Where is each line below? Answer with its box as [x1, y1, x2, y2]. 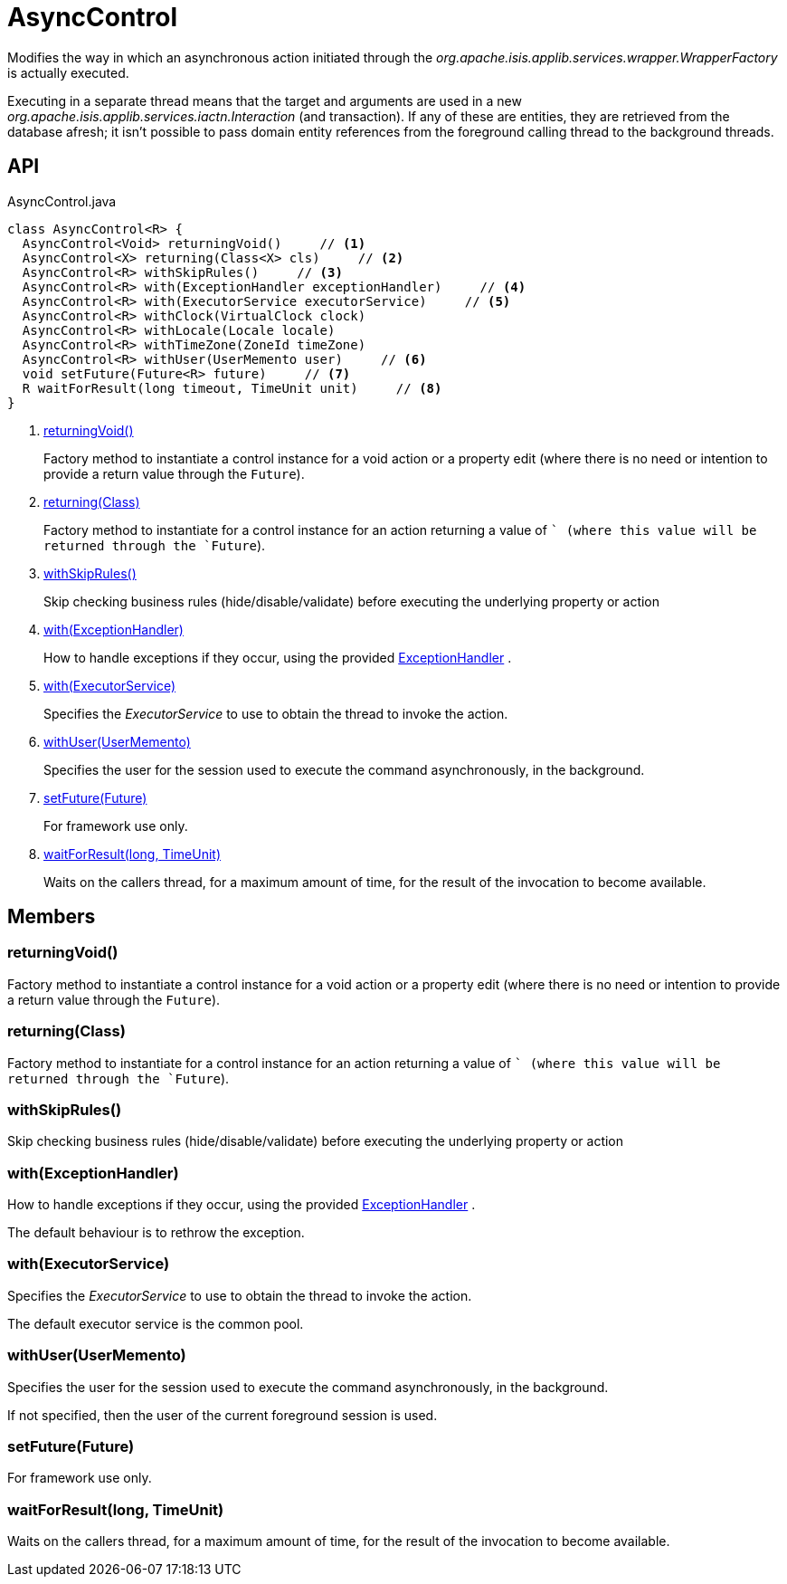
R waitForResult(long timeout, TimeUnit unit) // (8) [22, 380, 442, 396]
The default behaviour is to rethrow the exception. [7, 1225, 305, 1241]
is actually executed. [7, 64, 129, 81]
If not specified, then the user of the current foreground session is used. [7, 1407, 438, 1423]
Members [7, 905, 96, 929]
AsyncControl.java [7, 193, 117, 209]
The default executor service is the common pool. [7, 1315, 304, 1331]
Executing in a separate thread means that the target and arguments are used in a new [7, 92, 522, 109]
